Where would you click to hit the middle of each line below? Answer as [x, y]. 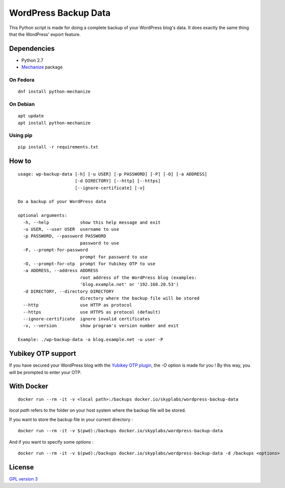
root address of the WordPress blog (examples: [138, 278]
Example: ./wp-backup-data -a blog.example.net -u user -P [91, 340]
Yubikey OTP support [43, 354]
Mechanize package [42, 67]
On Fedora [22, 80]
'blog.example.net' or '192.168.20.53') [129, 284]
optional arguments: [43, 215]
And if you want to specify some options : [51, 442]
